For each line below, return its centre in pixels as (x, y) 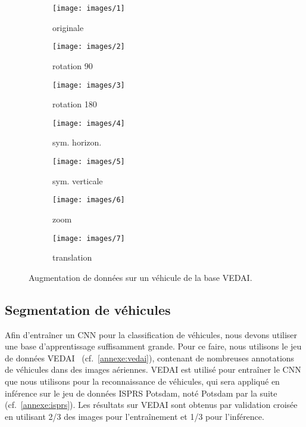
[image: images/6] (89, 200)
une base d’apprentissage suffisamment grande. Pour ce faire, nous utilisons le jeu (153, 346)
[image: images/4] (89, 123)
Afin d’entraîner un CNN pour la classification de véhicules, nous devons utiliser (151, 334)
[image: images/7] (89, 238)
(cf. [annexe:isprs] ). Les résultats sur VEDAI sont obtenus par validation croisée (151, 405)
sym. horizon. (77, 142)
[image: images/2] (89, 47)
